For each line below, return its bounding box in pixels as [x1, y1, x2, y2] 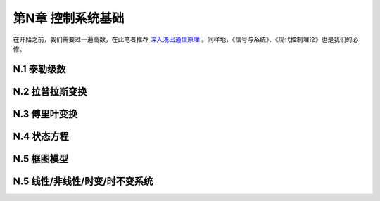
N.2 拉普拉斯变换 [13, 85, 87, 98]
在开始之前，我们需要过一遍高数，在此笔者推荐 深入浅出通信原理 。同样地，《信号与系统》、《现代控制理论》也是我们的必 [13, 35, 359, 44]
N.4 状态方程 [13, 130, 70, 142]
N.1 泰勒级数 [13, 63, 66, 75]
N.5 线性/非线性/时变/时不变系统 [13, 175, 153, 187]
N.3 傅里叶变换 [13, 108, 78, 119]
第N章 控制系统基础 [13, 11, 125, 26]
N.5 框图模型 [13, 153, 68, 164]
